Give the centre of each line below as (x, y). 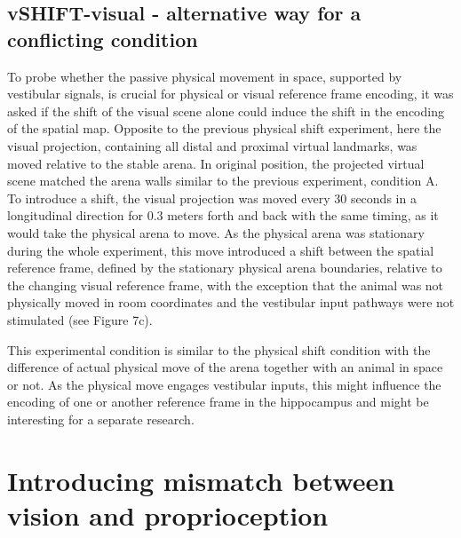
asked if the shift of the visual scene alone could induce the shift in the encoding (226, 111)
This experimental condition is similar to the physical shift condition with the (219, 349)
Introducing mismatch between (201, 480)
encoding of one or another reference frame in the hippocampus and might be (218, 402)
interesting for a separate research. (101, 419)
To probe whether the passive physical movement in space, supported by (205, 76)
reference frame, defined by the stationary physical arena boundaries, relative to (225, 268)
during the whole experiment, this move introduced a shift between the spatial (221, 250)
